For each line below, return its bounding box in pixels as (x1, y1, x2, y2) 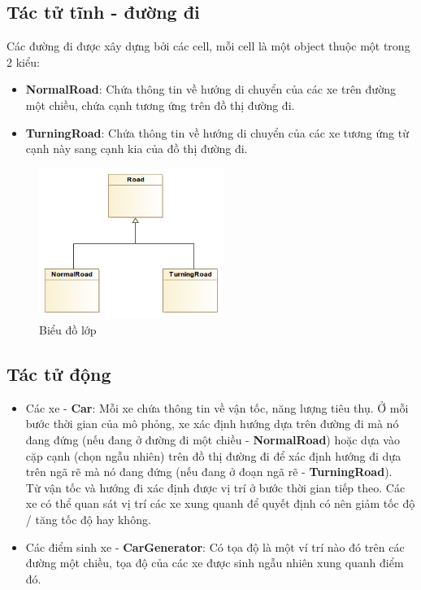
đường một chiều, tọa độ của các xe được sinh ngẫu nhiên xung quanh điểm (25, 554, 404, 571)
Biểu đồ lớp (39, 321, 97, 339)
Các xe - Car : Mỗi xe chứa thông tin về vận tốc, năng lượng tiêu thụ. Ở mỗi (25, 399, 409, 416)
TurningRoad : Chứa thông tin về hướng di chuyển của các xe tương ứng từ (25, 124, 409, 141)
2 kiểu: (7, 53, 40, 70)
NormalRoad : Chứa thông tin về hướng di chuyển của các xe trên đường (25, 81, 396, 98)
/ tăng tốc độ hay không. (25, 510, 151, 527)
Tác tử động (7, 361, 111, 386)
